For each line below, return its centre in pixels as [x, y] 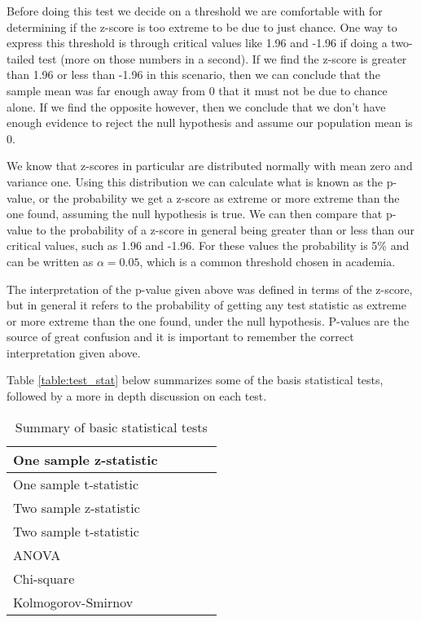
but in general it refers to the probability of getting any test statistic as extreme [206, 305]
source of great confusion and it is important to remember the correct [180, 337]
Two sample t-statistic [76, 531]
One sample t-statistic [76, 484]
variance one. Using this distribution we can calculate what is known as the [195, 181]
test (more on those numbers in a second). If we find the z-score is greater [222, 58]
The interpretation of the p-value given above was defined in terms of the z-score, [210, 289]
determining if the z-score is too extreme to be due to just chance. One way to [202, 26]
